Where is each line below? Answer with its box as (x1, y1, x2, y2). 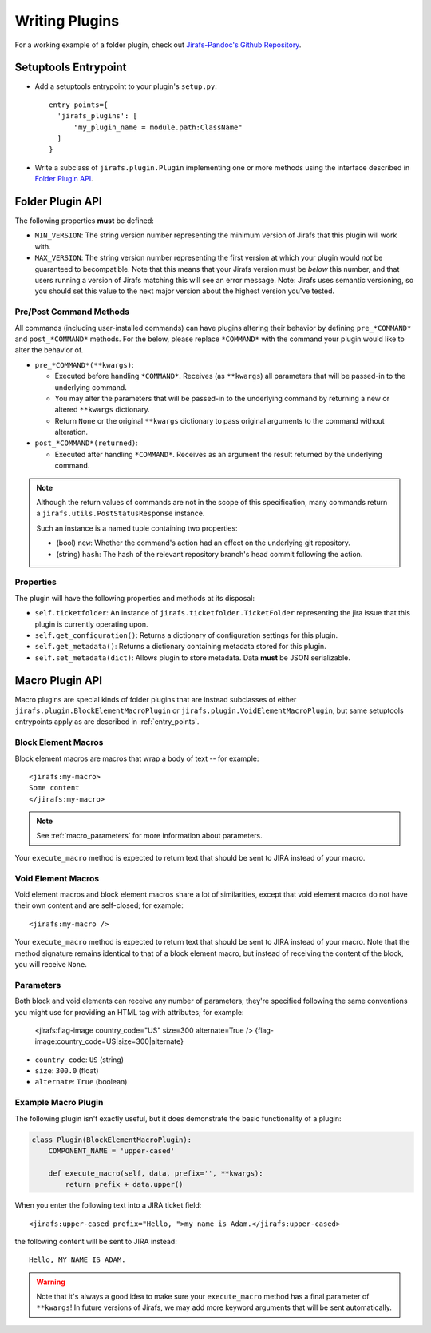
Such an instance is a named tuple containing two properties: (36, 523, 239, 533)
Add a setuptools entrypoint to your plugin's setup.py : (34, 82, 217, 91)
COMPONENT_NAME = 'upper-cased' (48, 1146, 176, 1155)
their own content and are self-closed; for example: (14, 901, 184, 910)
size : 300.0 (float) (34, 1066, 99, 1076)
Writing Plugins (14, 12, 120, 30)
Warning (36, 1277, 65, 1287)
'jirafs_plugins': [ (57, 112, 138, 121)
